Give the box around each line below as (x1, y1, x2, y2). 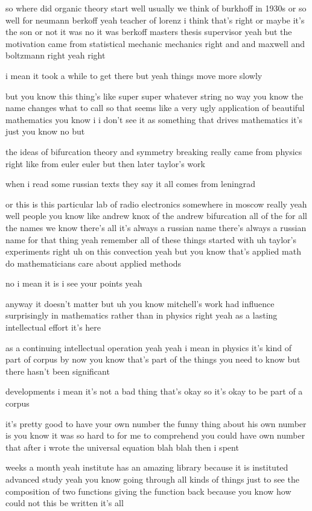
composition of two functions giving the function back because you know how (5, 484, 291, 497)
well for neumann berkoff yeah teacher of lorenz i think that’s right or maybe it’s (5, 13, 305, 26)
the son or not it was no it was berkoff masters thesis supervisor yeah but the (5, 25, 292, 38)
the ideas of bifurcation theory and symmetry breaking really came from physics (5, 145, 302, 157)
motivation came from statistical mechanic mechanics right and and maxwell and (5, 37, 305, 49)
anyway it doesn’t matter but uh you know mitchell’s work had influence (5, 297, 275, 309)
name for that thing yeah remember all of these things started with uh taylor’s (5, 233, 296, 246)
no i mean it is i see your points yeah (5, 277, 142, 290)
